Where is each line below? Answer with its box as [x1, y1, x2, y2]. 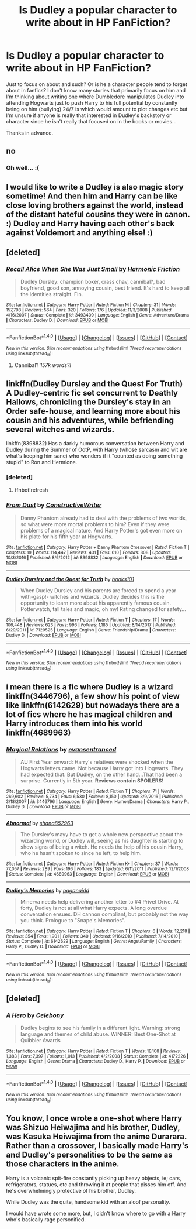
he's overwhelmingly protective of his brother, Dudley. [6, 1187, 136, 1194]
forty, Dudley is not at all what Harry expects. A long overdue [20, 905, 167, 912]
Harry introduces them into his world [6, 719, 143, 729]
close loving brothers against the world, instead [6, 200, 184, 210]
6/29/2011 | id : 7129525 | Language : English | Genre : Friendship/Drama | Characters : [6, 627, 176, 633]
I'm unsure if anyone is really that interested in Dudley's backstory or [6, 112, 171, 119]
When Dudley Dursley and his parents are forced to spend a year [20, 586, 177, 594]
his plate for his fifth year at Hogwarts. [20, 533, 113, 540]
